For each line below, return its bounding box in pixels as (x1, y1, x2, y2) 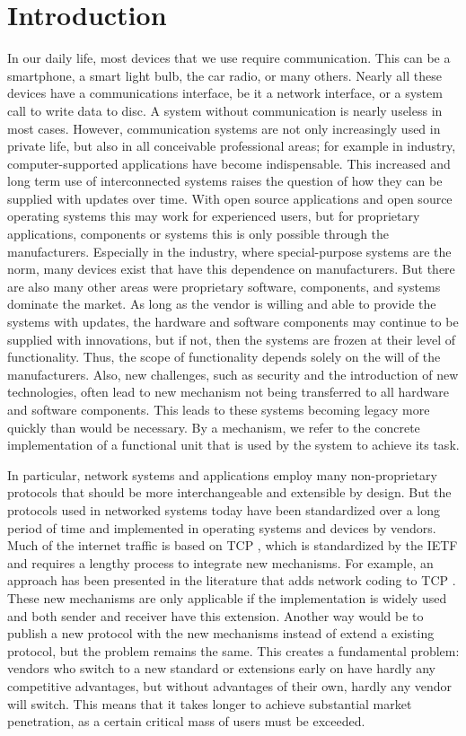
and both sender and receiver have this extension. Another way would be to (7, 606, 424, 625)
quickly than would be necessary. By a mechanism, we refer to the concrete (7, 417, 420, 436)
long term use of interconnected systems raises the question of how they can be (7, 171, 443, 190)
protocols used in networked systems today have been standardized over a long (7, 500, 441, 519)
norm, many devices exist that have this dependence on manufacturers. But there (7, 259, 455, 278)
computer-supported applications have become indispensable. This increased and (7, 153, 451, 172)
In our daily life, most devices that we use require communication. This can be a (7, 48, 451, 67)
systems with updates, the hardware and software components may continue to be (7, 312, 459, 331)
